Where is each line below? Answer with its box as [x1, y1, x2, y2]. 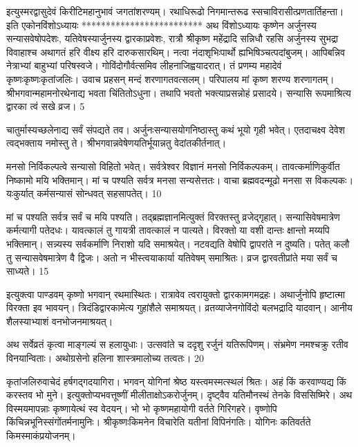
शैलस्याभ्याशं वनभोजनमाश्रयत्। [6, 313, 113, 328]
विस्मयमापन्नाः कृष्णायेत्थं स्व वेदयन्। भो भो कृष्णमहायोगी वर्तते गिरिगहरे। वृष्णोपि [6, 401, 277, 415]
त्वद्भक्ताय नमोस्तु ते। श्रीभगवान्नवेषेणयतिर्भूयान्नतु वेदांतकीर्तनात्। [6, 136, 227, 150]
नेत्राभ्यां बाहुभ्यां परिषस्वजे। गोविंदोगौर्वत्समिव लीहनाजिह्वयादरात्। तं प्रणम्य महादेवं [6, 58, 282, 73]
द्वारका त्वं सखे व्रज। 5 [6, 99, 85, 113]
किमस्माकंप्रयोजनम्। [6, 428, 76, 443]
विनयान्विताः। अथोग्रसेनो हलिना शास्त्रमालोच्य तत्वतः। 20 [6, 351, 204, 365]
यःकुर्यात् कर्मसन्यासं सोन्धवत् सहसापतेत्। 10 [6, 186, 162, 201]
